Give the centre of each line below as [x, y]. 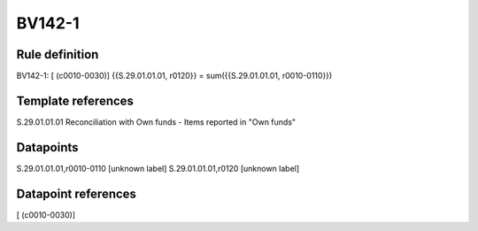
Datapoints [47, 147]
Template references [75, 100]
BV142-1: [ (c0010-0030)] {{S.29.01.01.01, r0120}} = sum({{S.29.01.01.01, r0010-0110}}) [174, 76]
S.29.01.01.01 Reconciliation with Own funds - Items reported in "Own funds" [156, 122]
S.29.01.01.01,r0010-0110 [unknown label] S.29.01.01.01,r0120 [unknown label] [158, 168]
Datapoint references [77, 193]
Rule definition [58, 54]
